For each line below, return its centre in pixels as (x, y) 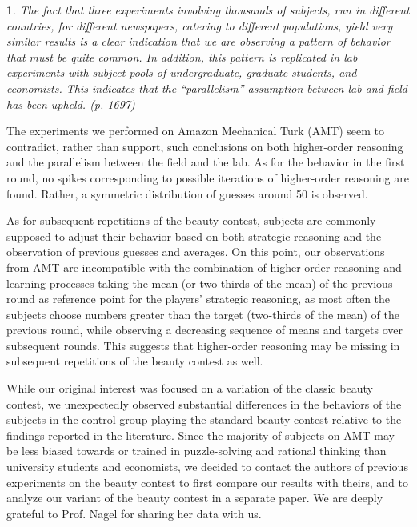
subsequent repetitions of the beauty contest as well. (135, 361)
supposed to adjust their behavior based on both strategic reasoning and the (194, 236)
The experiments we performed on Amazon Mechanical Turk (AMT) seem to (195, 131)
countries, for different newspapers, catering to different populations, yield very (200, 25)
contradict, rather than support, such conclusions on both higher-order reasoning (205, 146)
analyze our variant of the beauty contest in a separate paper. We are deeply (195, 498)
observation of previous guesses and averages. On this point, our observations (196, 252)
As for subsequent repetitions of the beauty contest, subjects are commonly (191, 220)
